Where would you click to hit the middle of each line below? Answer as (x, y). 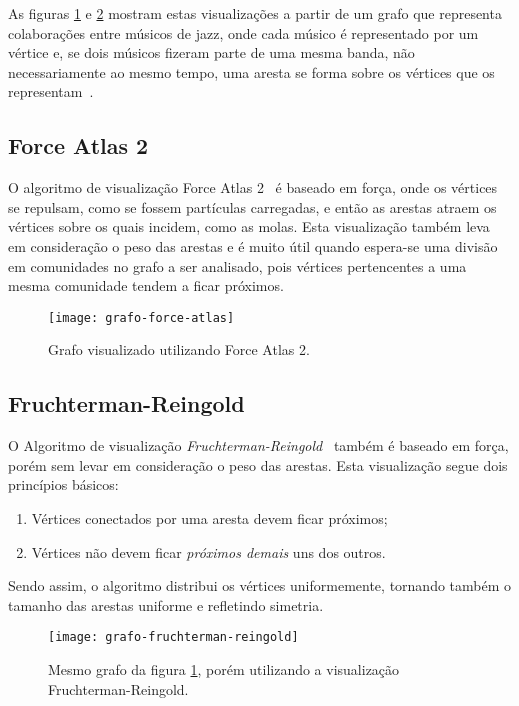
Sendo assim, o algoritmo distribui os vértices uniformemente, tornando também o (260, 585)
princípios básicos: (63, 484)
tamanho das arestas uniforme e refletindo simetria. (166, 604)
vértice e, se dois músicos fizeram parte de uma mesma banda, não (211, 52)
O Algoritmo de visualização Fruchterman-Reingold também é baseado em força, (258, 445)
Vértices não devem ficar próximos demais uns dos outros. (208, 551)
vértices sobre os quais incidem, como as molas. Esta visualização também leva (249, 226)
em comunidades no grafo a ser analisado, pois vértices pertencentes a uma (237, 265)
